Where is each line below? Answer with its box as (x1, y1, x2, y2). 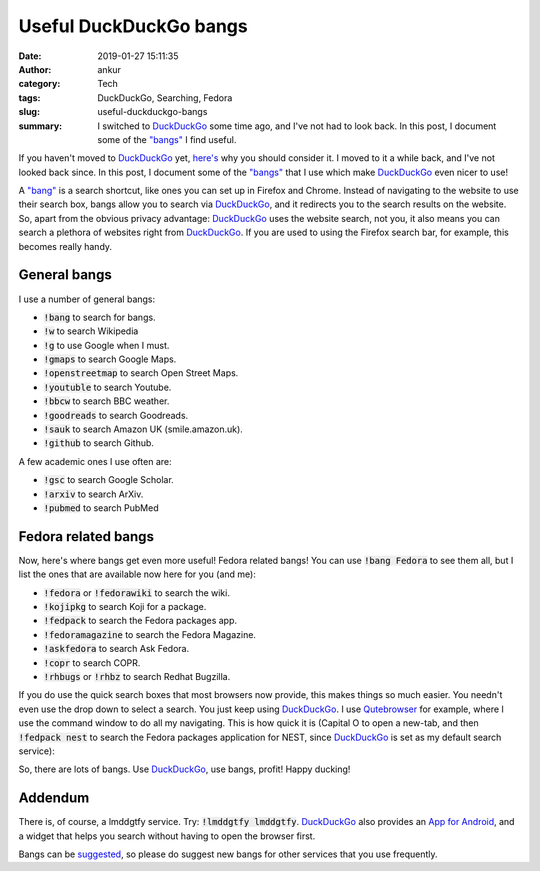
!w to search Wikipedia (43, 325, 139, 337)
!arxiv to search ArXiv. (43, 488, 144, 500)
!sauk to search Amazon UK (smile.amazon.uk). (43, 423, 244, 435)
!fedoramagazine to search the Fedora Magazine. (43, 628, 257, 640)
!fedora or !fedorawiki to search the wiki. (43, 586, 230, 599)
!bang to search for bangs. (43, 311, 156, 323)
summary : (18, 120, 63, 132)
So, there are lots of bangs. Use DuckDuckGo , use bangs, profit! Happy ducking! (18, 763, 351, 775)
